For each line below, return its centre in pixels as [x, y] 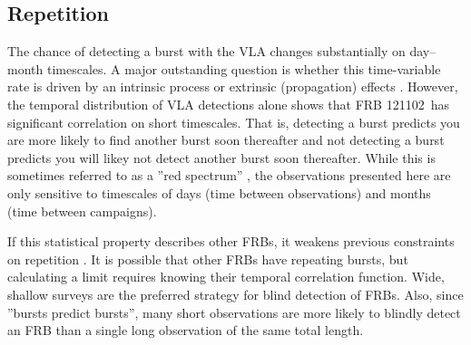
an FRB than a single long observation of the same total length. [186, 330]
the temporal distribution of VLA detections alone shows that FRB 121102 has [228, 104]
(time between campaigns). [82, 211]
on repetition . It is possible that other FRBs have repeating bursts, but [208, 259]
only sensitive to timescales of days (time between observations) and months [219, 192]
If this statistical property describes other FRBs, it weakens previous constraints [231, 241]
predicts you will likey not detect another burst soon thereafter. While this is [221, 157]
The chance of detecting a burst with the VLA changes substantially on [206, 51]
